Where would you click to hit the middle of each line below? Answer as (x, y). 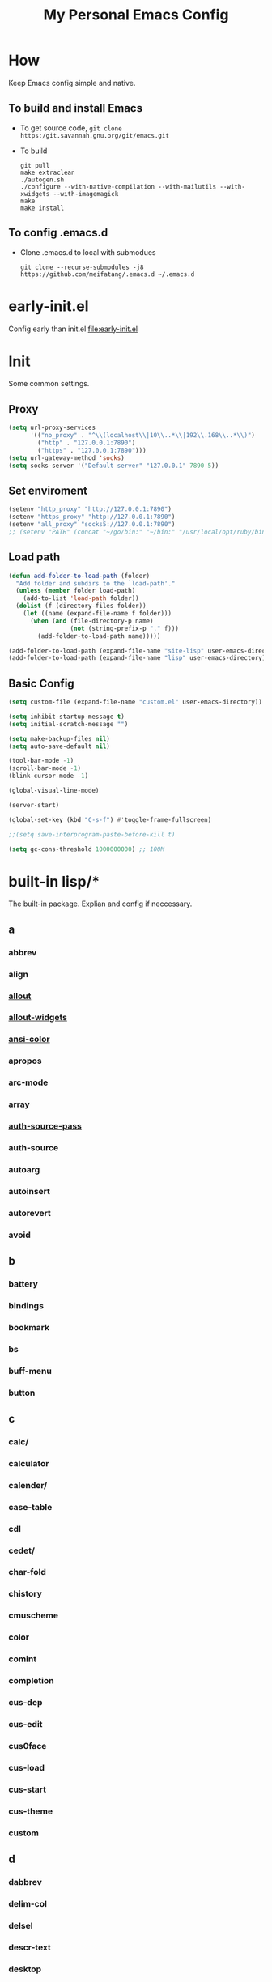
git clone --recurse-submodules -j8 (82, 267)
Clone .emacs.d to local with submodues (88, 252)
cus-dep (25, 1702)
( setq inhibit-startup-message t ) (67, 717)
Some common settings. (49, 384)
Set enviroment (48, 490)
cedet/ (21, 1550)
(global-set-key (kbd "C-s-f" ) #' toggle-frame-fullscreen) (110, 819)
